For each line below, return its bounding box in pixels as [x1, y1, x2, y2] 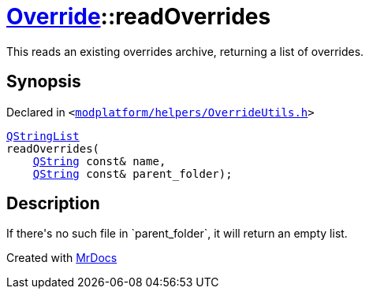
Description [6, 194, 100, 214]
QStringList [6, 129, 80, 142]
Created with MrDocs [6, 251, 117, 265]
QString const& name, [32, 154, 166, 168]
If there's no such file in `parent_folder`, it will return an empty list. [6, 227, 348, 241]
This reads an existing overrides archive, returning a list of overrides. [6, 44, 364, 58]
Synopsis [6, 72, 81, 92]
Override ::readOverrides [6, 3, 271, 30]
